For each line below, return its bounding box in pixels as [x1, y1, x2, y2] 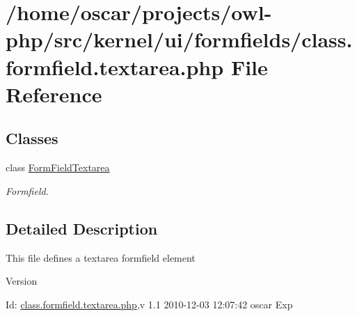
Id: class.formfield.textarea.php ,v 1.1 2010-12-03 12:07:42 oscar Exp [6, 297, 293, 311]
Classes [6, 127, 58, 149]
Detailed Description [6, 217, 158, 239]
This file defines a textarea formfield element [6, 250, 196, 264]
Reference [6, 79, 102, 108]
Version [6, 274, 38, 288]
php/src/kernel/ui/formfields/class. [6, 25, 353, 54]
